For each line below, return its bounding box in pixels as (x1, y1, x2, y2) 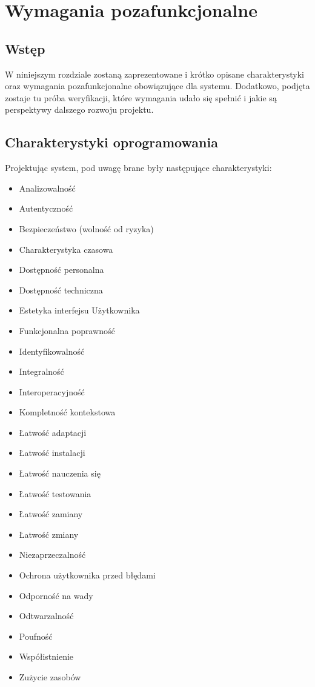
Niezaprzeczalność (19, 548, 86, 561)
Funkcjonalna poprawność (19, 324, 115, 337)
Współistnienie (19, 650, 74, 663)
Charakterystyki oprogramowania (5, 133, 218, 152)
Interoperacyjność (19, 385, 85, 398)
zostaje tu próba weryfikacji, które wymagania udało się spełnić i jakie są (5, 91, 277, 104)
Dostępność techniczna (19, 283, 103, 296)
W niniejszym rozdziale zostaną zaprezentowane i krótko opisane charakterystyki (5, 67, 304, 80)
